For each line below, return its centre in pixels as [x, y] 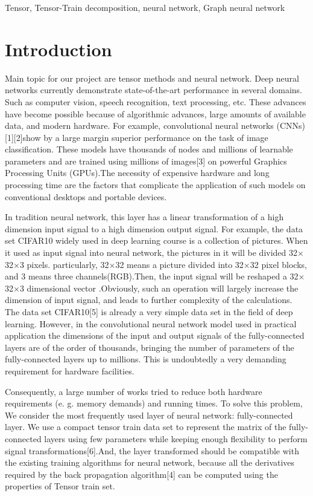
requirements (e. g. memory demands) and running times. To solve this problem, [154, 403]
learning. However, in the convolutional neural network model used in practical [151, 323]
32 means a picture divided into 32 [179, 264]
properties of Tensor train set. [60, 486]
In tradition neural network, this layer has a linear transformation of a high [144, 217]
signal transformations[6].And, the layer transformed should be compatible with [152, 450]
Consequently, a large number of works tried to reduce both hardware [134, 391]
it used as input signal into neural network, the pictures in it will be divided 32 [151, 253]
